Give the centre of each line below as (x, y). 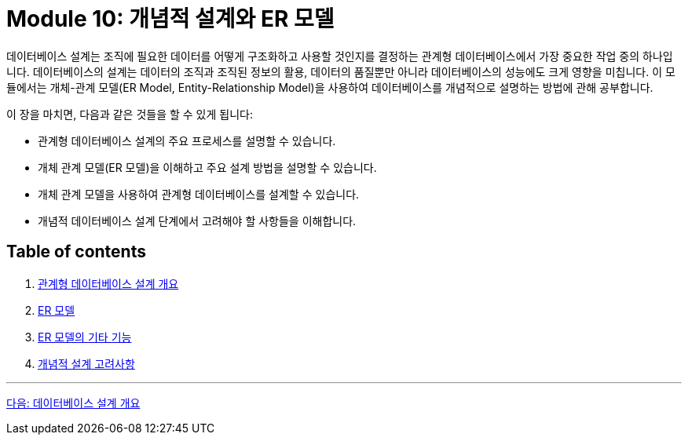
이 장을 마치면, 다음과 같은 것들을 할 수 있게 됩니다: (130, 114)
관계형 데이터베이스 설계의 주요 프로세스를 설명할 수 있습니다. (187, 140)
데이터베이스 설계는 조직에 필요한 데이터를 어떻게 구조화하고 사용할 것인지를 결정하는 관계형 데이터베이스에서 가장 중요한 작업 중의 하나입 (340, 56)
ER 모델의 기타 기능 (85, 337)
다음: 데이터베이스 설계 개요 (73, 403)
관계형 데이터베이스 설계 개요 (108, 283)
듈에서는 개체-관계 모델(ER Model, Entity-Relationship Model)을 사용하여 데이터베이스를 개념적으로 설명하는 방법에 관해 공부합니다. (330, 87)
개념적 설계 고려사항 (86, 363)
